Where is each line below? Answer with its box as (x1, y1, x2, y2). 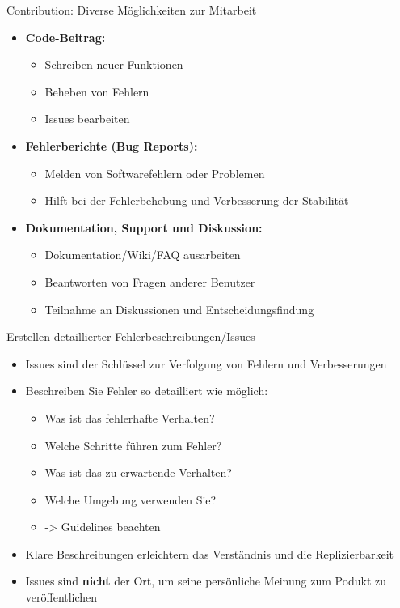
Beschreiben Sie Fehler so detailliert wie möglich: (25, 382, 268, 399)
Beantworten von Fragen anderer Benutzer (44, 273, 255, 290)
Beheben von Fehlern (44, 83, 149, 100)
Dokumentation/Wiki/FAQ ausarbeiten (44, 246, 241, 263)
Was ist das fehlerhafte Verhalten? (44, 409, 215, 426)
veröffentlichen (25, 589, 98, 606)
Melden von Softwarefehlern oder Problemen (44, 164, 265, 181)
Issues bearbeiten (44, 110, 130, 127)
